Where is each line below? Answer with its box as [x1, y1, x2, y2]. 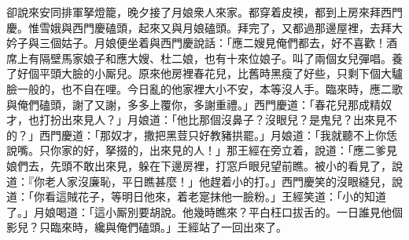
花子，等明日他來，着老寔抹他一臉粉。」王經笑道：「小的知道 [77, 188, 386, 205]
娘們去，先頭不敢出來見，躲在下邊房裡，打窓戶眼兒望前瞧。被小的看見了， [6, 157, 392, 173]
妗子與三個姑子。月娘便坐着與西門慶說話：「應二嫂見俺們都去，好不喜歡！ [6, 35, 386, 51]
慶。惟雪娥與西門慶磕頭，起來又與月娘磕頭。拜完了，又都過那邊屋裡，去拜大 [6, 19, 403, 35]
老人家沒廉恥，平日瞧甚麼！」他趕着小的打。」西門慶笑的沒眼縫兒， [44, 173, 392, 189]
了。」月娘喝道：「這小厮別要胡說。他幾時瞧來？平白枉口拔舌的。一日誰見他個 [6, 203, 403, 220]
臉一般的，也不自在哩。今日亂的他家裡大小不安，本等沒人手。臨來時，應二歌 [6, 80, 403, 96]
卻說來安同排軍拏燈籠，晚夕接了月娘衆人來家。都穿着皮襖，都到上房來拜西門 [6, 4, 403, 20]
